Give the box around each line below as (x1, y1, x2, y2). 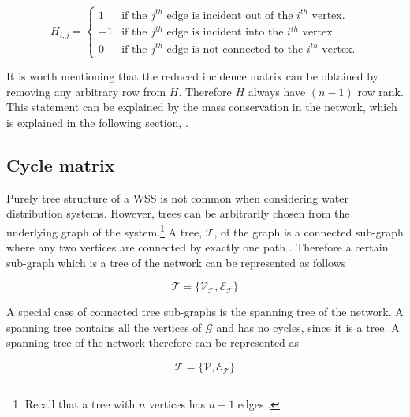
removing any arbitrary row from (6, 83, 166, 99)
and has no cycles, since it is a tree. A (216, 318, 400, 335)
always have (248, 83, 306, 99)
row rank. (357, 83, 404, 99)
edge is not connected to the (166, 43, 304, 55)
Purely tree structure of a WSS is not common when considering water (6, 189, 348, 206)
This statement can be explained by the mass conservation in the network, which (6, 99, 397, 115)
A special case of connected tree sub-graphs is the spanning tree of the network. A (6, 303, 404, 320)
